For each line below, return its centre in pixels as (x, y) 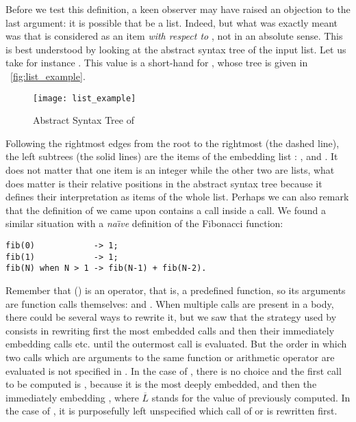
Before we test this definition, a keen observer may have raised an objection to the (178, 9)
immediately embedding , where (72, 397)
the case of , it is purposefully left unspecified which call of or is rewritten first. (171, 411)
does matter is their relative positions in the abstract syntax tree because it (164, 183)
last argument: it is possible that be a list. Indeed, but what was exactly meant (172, 22)
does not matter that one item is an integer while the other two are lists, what (170, 170)
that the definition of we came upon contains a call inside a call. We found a (166, 210)
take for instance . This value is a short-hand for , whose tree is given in (157, 63)
